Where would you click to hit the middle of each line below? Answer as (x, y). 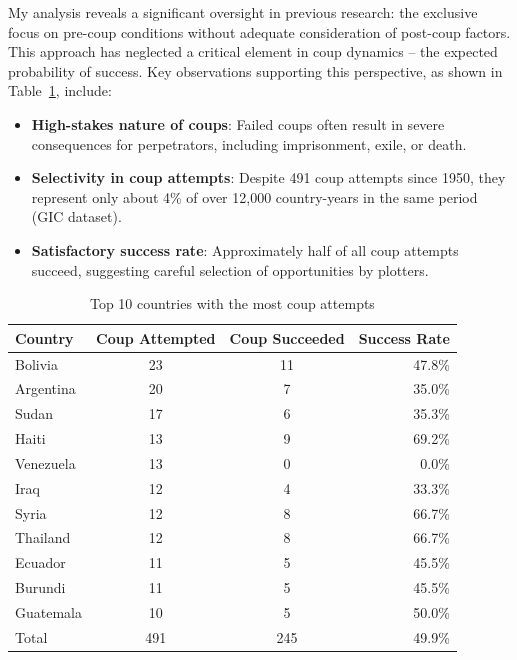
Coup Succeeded (287, 337)
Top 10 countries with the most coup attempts (232, 303)
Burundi (40, 587)
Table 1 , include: (60, 90)
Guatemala (48, 612)
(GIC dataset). (76, 216)
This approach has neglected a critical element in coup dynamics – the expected (253, 51)
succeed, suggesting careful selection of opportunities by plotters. (230, 269)
